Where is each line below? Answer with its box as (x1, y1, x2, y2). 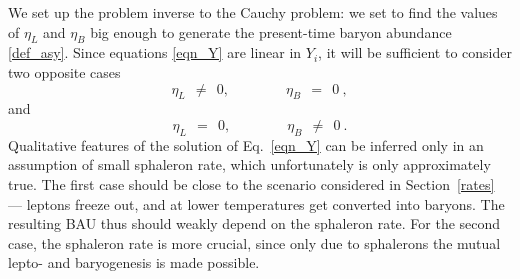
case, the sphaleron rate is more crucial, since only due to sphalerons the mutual (8, 232, 501, 253)
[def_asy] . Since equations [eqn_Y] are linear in (8, 42, 302, 63)
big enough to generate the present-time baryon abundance (90, 21, 452, 42)
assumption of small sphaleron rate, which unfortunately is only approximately (8, 154, 491, 175)
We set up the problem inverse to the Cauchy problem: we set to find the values (8, 2, 498, 22)
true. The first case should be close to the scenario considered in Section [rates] (8, 173, 495, 194)
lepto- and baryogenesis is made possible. (8, 252, 260, 273)
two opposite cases (8, 61, 121, 82)
